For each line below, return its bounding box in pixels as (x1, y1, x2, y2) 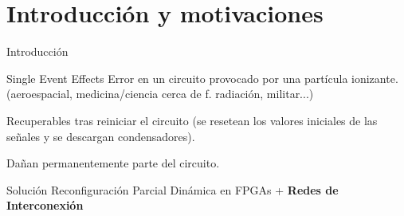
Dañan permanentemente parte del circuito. (6, 155, 220, 171)
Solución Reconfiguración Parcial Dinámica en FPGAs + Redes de (6, 181, 339, 198)
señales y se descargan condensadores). (6, 128, 195, 144)
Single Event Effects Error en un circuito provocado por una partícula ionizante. (6, 69, 398, 86)
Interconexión (6, 197, 84, 214)
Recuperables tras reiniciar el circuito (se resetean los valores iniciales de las (6, 112, 378, 128)
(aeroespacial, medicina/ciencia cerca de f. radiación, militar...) (6, 85, 314, 102)
